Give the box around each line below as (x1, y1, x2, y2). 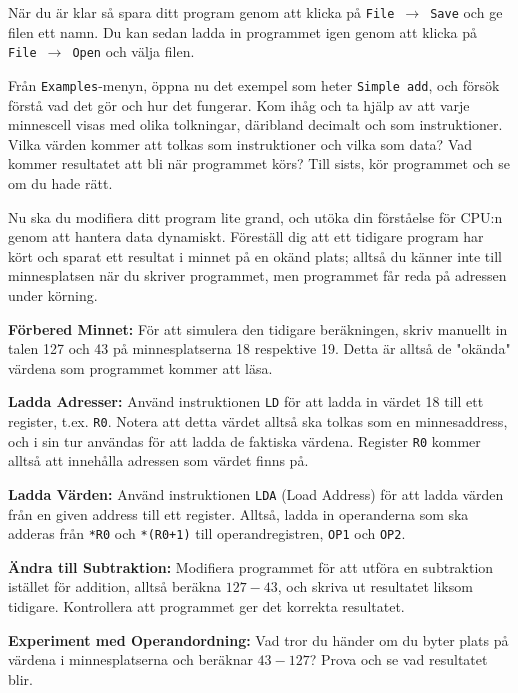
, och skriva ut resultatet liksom (277, 576, 473, 597)
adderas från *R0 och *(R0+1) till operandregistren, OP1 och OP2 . (8, 523, 406, 544)
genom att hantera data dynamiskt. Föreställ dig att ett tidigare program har (8, 226, 484, 247)
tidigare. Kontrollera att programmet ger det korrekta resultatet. (8, 595, 405, 616)
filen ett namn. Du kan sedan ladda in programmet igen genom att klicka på (8, 21, 477, 42)
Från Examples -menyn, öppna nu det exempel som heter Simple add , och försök (8, 74, 500, 95)
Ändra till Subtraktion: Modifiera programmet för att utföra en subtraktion (8, 556, 494, 577)
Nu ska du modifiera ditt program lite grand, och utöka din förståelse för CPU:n (8, 206, 503, 227)
